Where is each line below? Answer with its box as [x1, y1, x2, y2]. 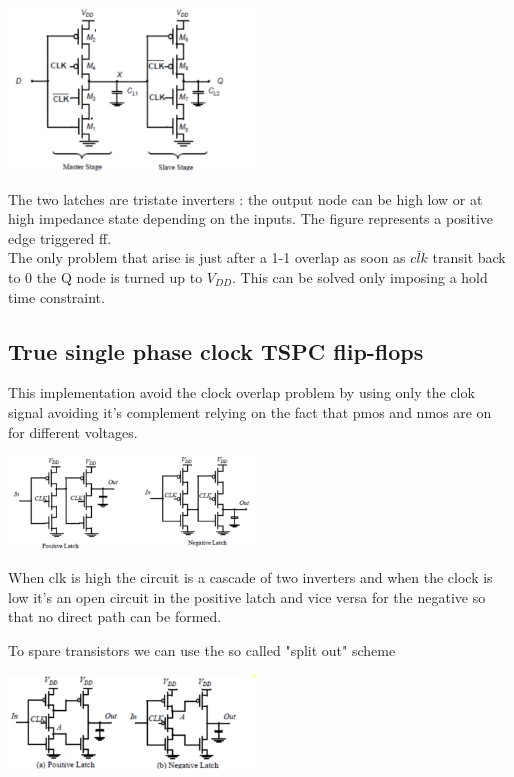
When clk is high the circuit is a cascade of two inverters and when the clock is [8, 567, 493, 588]
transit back [432, 247, 506, 268]
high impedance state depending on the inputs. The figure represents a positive [8, 208, 494, 229]
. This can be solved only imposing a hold [232, 266, 488, 287]
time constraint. [8, 286, 105, 307]
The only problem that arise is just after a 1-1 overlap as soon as [8, 247, 406, 268]
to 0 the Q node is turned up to [8, 266, 203, 287]
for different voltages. [8, 421, 138, 442]
